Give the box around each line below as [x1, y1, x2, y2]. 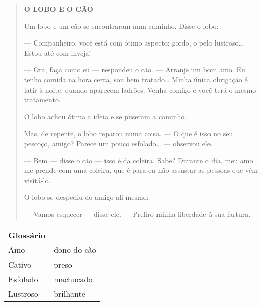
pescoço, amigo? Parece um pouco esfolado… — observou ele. [24, 138, 213, 148]
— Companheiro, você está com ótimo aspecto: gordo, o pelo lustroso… [24, 37, 243, 48]
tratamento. [24, 94, 61, 105]
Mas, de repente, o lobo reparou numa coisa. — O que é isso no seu [24, 128, 233, 139]
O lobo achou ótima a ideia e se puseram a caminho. [24, 111, 187, 121]
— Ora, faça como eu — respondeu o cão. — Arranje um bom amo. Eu [24, 64, 245, 75]
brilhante [54, 287, 85, 299]
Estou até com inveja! [24, 47, 91, 58]
